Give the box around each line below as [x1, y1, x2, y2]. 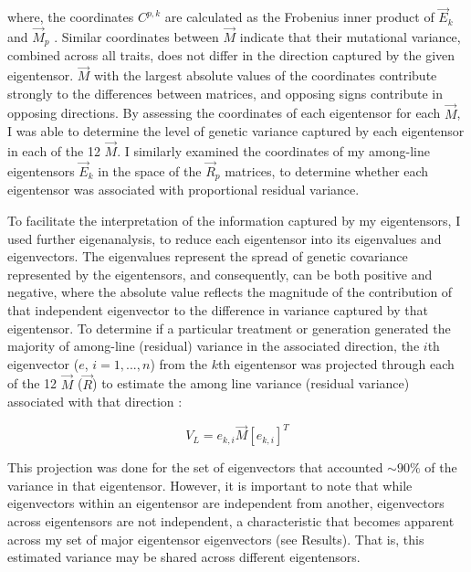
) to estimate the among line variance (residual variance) [92, 374, 410, 393]
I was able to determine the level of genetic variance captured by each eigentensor [7, 122, 465, 141]
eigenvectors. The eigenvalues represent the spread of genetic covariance [7, 247, 408, 266]
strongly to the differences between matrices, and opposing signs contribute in [7, 83, 443, 102]
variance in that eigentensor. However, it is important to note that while [7, 475, 413, 494]
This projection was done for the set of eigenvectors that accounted [7, 458, 383, 477]
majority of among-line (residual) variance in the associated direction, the [7, 336, 420, 355]
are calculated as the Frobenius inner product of [164, 7, 434, 26]
